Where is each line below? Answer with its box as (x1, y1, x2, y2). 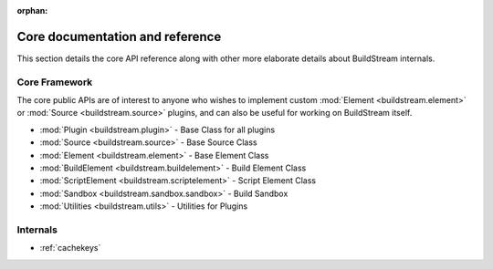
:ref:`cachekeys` (39, 243, 101, 253)
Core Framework (16, 76, 93, 88)
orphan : (16, 5, 48, 16)
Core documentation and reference (16, 28, 222, 45)
